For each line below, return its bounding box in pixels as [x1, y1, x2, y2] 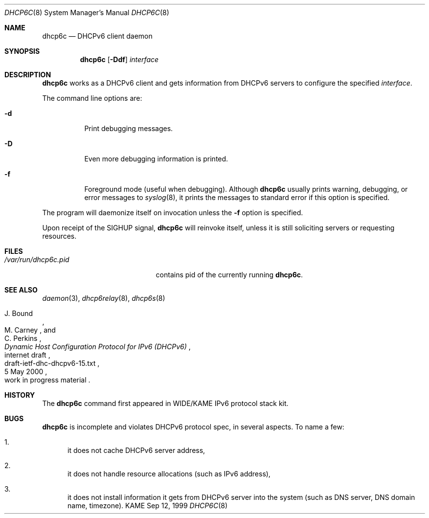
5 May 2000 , [4, 367, 47, 376]
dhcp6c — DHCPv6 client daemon [42, 32, 153, 40]
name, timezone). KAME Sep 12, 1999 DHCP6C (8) [68, 501, 228, 510]
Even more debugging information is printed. [84, 155, 228, 163]
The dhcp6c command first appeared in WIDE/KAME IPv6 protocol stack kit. [42, 399, 289, 407]
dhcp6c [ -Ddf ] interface [80, 55, 159, 64]
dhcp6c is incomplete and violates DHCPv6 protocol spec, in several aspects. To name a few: [42, 423, 344, 431]
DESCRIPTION [4, 70, 51, 79]
